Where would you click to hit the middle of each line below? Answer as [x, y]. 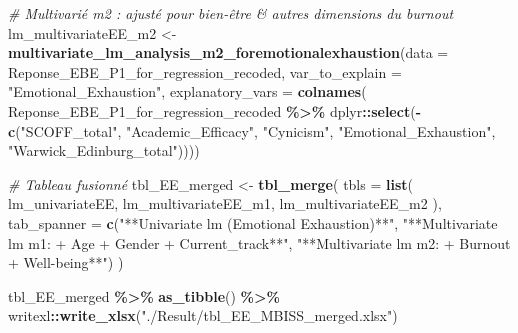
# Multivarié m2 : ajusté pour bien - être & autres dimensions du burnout [231, 13]
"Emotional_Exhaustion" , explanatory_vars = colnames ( [187, 91]
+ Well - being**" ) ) [66, 262]
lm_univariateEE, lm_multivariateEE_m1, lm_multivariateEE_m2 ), [225, 203]
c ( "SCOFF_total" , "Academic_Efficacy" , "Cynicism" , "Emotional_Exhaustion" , [252, 130]
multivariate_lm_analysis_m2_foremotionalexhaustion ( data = [228, 52]
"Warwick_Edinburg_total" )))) [104, 150]
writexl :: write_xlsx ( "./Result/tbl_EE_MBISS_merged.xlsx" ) [203, 315]
